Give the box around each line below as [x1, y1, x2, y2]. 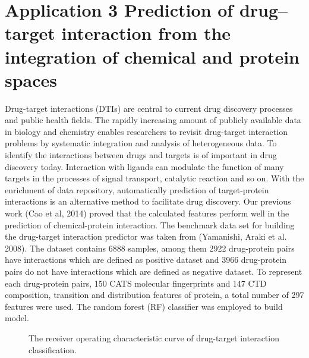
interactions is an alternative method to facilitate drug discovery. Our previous [5, 195, 291, 208]
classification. [29, 343, 77, 356]
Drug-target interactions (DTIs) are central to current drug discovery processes [5, 102, 293, 114]
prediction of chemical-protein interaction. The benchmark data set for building [5, 218, 295, 231]
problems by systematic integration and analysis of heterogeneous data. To [5, 137, 277, 149]
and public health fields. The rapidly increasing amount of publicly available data [5, 114, 301, 126]
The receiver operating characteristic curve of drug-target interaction [29, 331, 279, 344]
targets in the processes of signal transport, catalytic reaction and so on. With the [5, 172, 304, 184]
